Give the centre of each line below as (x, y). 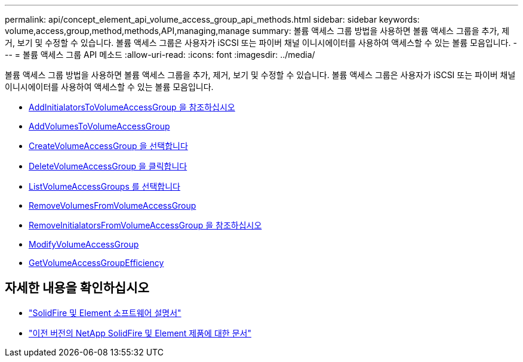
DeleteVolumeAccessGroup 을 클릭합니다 (108, 166)
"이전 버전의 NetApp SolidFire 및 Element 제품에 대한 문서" (140, 333)
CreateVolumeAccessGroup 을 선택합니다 (108, 146)
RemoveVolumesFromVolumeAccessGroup (113, 205)
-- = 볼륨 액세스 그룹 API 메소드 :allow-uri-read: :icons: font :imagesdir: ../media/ (160, 55)
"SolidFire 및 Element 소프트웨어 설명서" (105, 313)
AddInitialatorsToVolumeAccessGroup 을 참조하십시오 (132, 107)
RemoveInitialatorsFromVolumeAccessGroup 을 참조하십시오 (145, 225)
